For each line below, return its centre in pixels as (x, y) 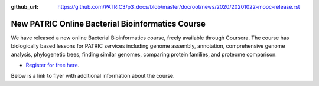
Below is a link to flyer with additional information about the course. (93, 76)
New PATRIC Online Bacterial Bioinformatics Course (108, 24)
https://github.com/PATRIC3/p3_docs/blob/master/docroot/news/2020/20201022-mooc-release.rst (179, 7)
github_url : (25, 7)
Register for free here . (53, 65)
